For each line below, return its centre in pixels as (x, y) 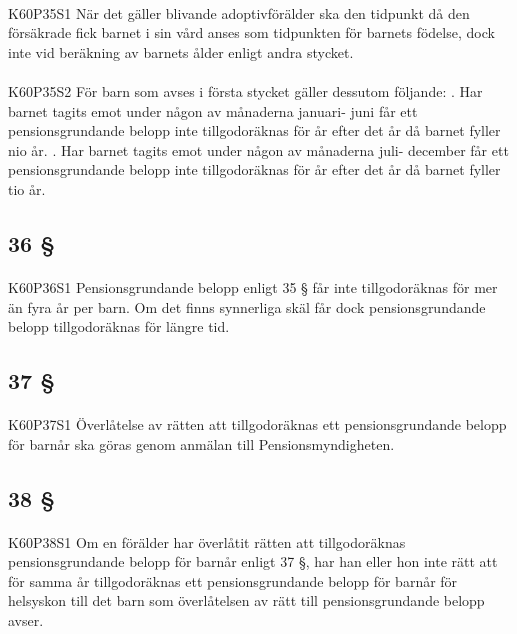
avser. (26, 620)
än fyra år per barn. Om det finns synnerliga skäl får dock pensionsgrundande (247, 306)
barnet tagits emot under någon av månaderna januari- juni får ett (213, 110)
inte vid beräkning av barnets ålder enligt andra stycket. (181, 51)
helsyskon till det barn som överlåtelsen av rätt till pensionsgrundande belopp (246, 600)
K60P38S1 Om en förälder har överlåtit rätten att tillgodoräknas (207, 541)
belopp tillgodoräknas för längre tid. (119, 326)
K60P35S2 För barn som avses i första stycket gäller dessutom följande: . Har (245, 90)
